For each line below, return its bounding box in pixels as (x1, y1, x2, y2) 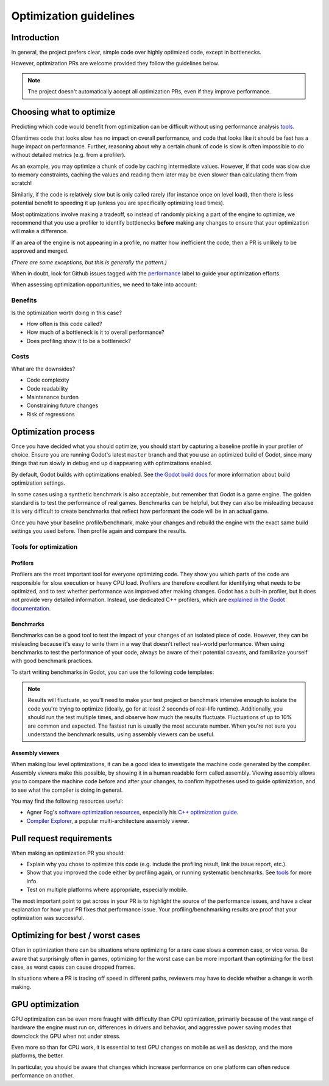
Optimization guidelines (11, 9, 135, 23)
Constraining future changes (26, 402, 99, 409)
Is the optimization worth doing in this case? (11, 309, 122, 316)
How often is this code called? (26, 320, 102, 327)
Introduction (11, 32, 60, 43)
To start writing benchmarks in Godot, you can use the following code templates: (11, 668, 214, 676)
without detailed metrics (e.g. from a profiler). (11, 151, 126, 159)
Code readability (26, 385, 68, 392)
